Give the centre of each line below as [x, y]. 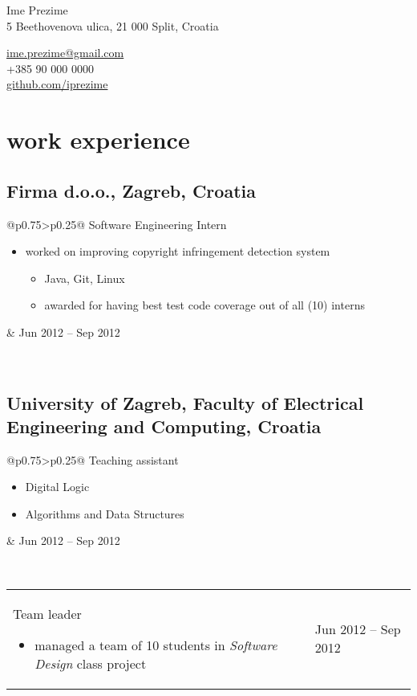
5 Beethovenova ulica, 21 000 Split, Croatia [113, 25]
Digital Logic [57, 487]
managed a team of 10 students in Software [156, 645]
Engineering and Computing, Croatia [164, 426]
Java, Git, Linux [85, 278]
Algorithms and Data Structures [105, 513]
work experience [98, 139]
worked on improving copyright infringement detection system [178, 251]
